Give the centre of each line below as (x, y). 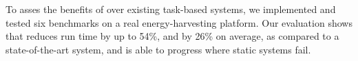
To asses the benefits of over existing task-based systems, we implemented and (171, 9)
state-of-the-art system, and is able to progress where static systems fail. (158, 49)
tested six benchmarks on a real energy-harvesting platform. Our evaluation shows (179, 22)
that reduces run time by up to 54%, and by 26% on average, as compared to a (172, 36)
